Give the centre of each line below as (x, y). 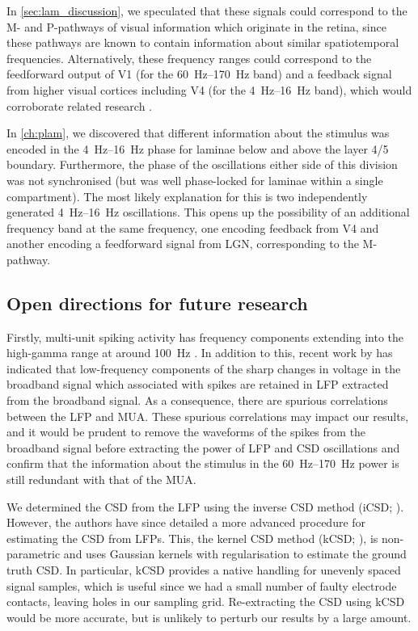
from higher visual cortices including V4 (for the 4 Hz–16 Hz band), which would (209, 89)
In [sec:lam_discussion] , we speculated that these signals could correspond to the (207, 11)
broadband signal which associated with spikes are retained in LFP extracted (198, 384)
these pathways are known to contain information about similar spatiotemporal (203, 42)
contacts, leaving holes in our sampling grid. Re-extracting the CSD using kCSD (206, 602)
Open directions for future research (157, 303)
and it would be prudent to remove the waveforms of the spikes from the (186, 432)
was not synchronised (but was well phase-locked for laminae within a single (195, 180)
